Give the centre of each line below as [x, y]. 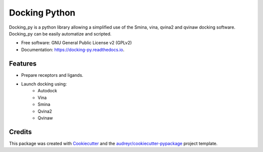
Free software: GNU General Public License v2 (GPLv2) [76, 43]
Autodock [47, 91]
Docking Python [42, 13]
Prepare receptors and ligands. [52, 75]
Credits [20, 132]
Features [23, 63]
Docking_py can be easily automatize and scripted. [60, 34]
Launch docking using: [44, 84]
